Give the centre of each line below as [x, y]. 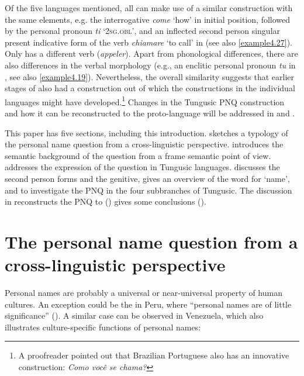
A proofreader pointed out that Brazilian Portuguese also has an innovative [154, 355]
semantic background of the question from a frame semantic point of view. [138, 155]
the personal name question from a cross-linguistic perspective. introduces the [144, 144]
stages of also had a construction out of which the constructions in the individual [150, 88]
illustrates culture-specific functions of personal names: [103, 327]
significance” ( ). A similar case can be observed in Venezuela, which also [134, 315]
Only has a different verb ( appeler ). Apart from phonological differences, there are [151, 54]
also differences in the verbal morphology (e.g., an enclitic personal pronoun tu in [150, 65]
